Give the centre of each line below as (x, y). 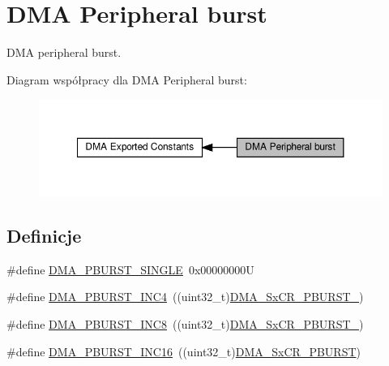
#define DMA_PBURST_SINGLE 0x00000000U (130, 269)
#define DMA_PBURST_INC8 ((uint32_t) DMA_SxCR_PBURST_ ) (185, 324)
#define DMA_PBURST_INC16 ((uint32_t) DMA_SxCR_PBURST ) (184, 351)
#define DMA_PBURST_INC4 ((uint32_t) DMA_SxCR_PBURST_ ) (185, 297)
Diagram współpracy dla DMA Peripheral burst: (127, 79)
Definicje (44, 236)
